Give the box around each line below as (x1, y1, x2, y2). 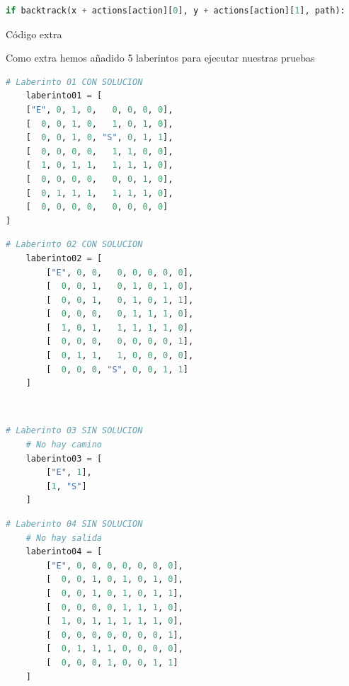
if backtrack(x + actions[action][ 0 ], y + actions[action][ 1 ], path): (6, 6, 345, 16)
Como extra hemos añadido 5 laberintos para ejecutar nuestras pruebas (6, 50, 315, 65)
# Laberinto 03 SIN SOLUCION (6, 425, 143, 436)
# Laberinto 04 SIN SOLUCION (6, 519, 143, 529)
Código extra (6, 26, 62, 41)
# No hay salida (25, 532, 103, 543)
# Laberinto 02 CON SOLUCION (6, 239, 143, 250)
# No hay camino (25, 440, 103, 450)
